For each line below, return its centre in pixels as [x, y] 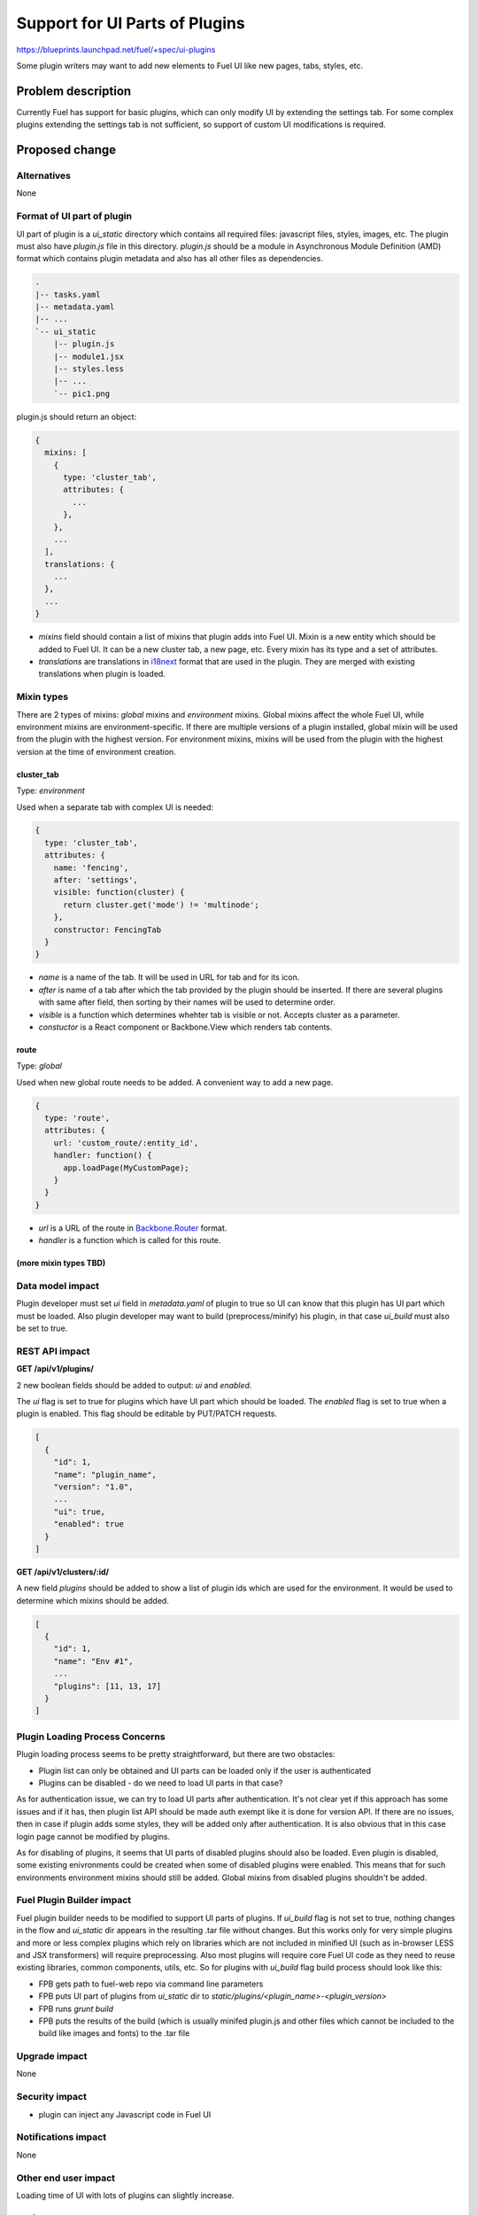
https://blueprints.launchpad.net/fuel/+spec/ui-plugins [116, 50]
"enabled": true [89, 1524]
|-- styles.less [89, 369]
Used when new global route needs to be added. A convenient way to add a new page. [175, 1082]
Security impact [52, 2097]
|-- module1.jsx [89, 356]
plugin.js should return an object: [77, 416]
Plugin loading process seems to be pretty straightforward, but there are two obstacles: [176, 1754]
